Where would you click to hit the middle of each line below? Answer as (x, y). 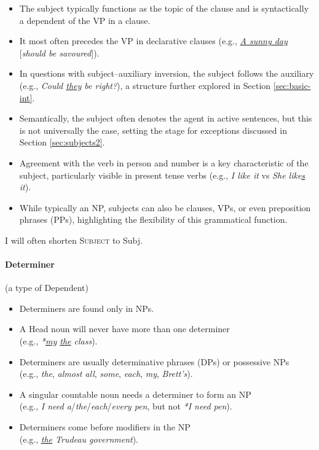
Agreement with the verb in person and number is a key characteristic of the (164, 162)
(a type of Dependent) (47, 288)
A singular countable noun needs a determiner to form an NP (135, 394)
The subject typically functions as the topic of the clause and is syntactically (164, 8)
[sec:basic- (292, 85)
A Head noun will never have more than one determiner (124, 329)
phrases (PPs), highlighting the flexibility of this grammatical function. (153, 219)
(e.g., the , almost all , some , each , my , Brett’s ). (106, 374)
